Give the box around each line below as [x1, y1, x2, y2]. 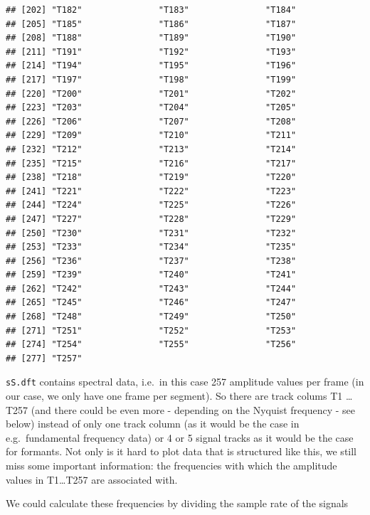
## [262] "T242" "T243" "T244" [6, 283, 297, 294]
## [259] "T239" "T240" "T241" [6, 270, 297, 280]
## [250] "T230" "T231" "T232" [6, 228, 297, 238]
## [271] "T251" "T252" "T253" [6, 325, 297, 336]
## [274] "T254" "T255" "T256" [6, 339, 297, 350]
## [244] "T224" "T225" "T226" [6, 200, 297, 211]
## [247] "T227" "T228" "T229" [6, 213, 297, 224]
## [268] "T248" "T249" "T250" [6, 312, 297, 322]
